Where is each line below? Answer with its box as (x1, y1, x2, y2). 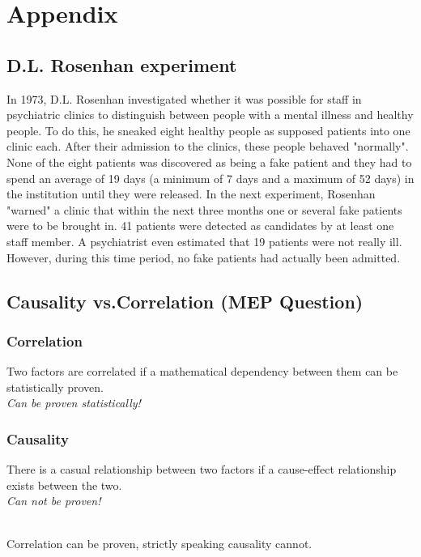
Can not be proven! (6, 492, 101, 509)
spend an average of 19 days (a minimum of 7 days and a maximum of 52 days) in (6, 169, 415, 186)
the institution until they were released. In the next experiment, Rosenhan (6, 185, 376, 202)
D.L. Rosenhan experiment (6, 52, 237, 77)
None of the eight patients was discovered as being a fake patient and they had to (6, 153, 412, 170)
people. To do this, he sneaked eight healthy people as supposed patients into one (6, 121, 410, 138)
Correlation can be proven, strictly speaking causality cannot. (6, 535, 313, 552)
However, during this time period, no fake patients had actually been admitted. (6, 249, 401, 266)
